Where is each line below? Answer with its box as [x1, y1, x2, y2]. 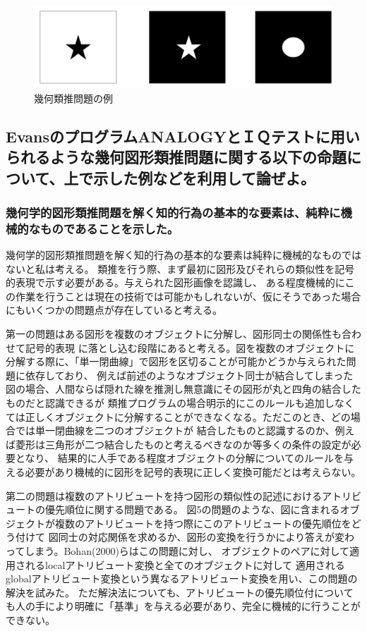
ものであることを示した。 [40, 219, 179, 237]
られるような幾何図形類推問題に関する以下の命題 [6, 146, 347, 168]
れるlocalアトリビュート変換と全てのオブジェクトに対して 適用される [25, 557, 345, 572]
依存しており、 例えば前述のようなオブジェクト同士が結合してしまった [25, 367, 354, 382]
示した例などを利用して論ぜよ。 [93, 166, 315, 188]
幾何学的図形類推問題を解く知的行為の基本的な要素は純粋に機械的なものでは [6, 247, 361, 262]
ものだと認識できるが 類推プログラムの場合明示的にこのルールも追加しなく [6, 396, 354, 410]
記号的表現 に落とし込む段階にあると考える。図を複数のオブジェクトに [25, 340, 355, 355]
